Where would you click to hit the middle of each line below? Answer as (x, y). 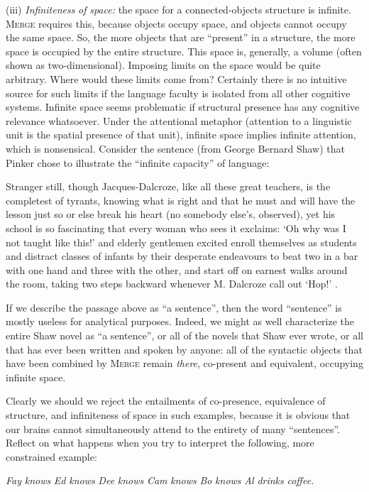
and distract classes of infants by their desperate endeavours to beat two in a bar (182, 256)
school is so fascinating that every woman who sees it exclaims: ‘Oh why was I (176, 228)
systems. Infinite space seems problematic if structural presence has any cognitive (183, 107)
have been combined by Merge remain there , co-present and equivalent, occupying (184, 363)
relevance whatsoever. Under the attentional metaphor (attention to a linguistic (179, 120)
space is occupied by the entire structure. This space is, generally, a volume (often (184, 51)
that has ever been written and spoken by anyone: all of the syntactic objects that (184, 349)
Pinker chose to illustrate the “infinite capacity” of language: (138, 162)
